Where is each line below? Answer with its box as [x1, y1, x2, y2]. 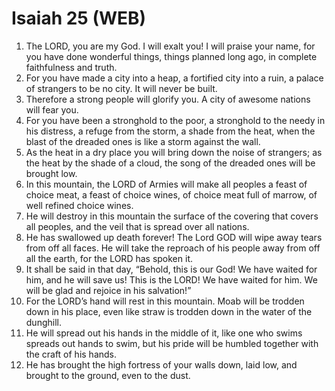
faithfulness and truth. [25, 61, 118, 73]
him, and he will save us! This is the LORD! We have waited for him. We [25, 273, 318, 286]
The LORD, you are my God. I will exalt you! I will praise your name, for [25, 40, 316, 52]
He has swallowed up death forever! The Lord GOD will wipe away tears [25, 231, 323, 243]
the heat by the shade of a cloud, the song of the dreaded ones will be [25, 157, 316, 169]
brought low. [25, 167, 78, 179]
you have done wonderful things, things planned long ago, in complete [25, 50, 318, 62]
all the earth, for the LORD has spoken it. [25, 252, 193, 264]
